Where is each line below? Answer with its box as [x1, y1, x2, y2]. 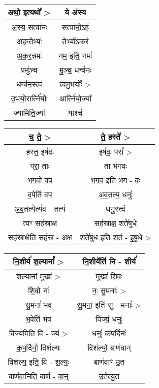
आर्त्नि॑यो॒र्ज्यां [59, 93, 92, 104]
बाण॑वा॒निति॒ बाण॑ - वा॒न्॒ [8, 370, 68, 382]
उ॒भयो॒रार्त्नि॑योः [10, 93, 48, 104]
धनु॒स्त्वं [105, 203, 126, 214]
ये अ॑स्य [64, 6, 86, 18]
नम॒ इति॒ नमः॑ [58, 50, 92, 61]
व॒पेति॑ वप [28, 189, 52, 200]
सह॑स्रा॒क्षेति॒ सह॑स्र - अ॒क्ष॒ [8, 231, 72, 243]
